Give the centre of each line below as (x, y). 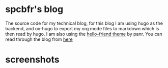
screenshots (32, 60)
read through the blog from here (39, 39)
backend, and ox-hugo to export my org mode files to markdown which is (82, 28)
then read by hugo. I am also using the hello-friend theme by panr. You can (84, 34)
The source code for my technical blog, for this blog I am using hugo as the (84, 23)
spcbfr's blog (34, 9)
